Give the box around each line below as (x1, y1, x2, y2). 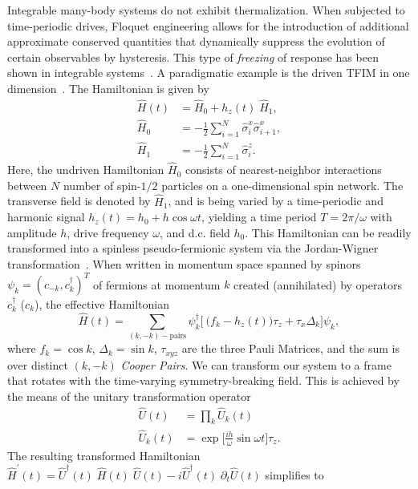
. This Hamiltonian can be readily (245, 224, 412, 240)
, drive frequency (67, 224, 149, 240)
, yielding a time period (201, 208, 317, 225)
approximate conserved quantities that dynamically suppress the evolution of (7, 33, 385, 50)
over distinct (7, 356, 68, 373)
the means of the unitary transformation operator (7, 387, 251, 404)
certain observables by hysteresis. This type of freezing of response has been (7, 48, 379, 65)
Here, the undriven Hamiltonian (7, 161, 164, 178)
